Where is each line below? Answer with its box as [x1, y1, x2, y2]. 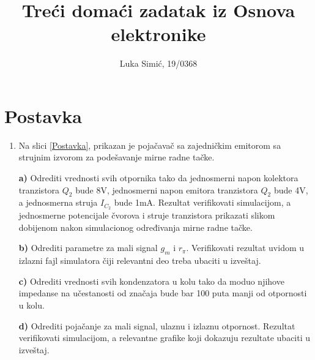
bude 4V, [273, 183, 308, 196]
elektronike [111, 21, 206, 47]
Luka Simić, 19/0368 [119, 57, 198, 70]
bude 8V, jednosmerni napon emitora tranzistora [75, 183, 258, 196]
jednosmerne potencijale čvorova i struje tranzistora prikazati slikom [18, 209, 275, 222]
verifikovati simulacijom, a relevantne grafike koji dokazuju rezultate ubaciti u [18, 331, 311, 344]
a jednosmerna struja [18, 196, 98, 209]
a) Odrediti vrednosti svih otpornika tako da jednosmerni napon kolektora [18, 171, 298, 184]
